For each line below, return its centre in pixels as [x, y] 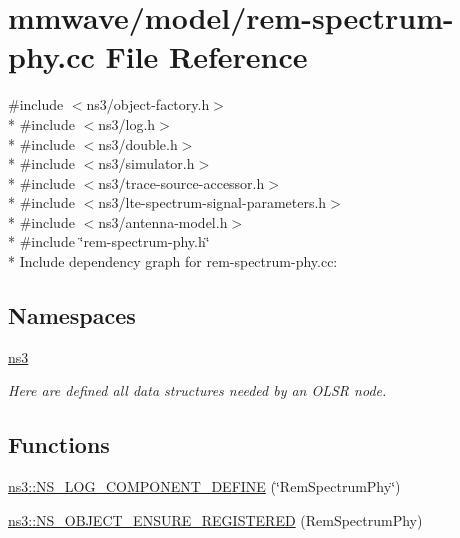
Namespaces [72, 315]
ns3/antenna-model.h [163, 221]
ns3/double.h [138, 143]
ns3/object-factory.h [148, 104]
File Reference [206, 56]
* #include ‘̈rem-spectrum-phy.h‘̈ [109, 241]
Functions [59, 444]
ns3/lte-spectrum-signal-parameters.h [212, 202]
